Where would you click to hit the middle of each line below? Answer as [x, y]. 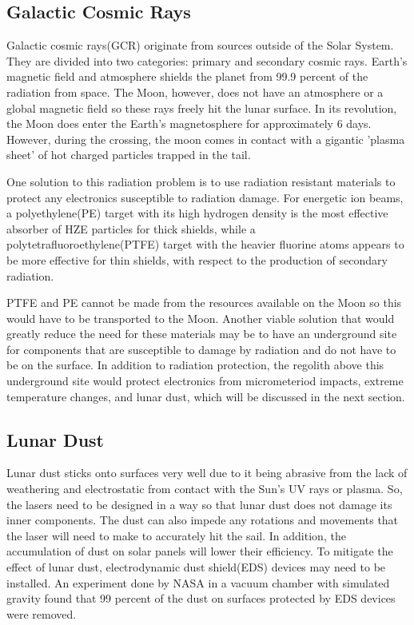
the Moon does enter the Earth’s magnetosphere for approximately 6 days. [189, 123]
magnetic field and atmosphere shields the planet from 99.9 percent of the [187, 76]
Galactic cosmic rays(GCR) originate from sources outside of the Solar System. [200, 45]
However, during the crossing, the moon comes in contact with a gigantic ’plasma [206, 139]
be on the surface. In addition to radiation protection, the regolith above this [195, 365]
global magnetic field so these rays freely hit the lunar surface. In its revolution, [202, 107]
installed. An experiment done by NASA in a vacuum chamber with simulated [198, 582]
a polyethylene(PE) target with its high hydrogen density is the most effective [197, 213]
